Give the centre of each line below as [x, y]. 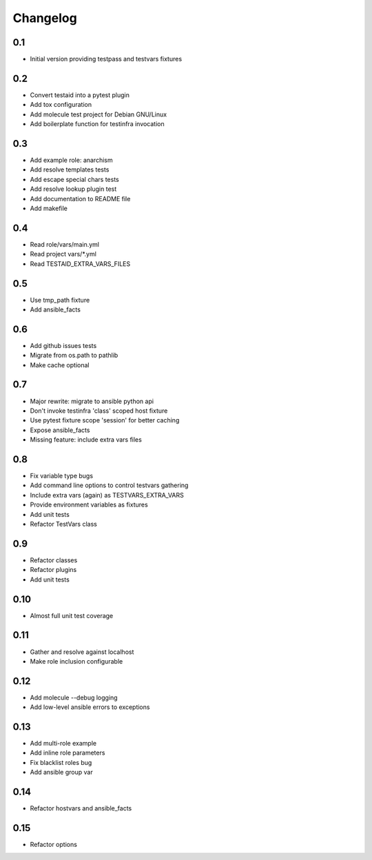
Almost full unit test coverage [72, 615]
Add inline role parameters [68, 753]
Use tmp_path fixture [60, 300]
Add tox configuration [61, 105]
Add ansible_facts [55, 309]
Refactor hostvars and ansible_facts [81, 808]
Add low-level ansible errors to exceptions [90, 707]
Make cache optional [60, 365]
